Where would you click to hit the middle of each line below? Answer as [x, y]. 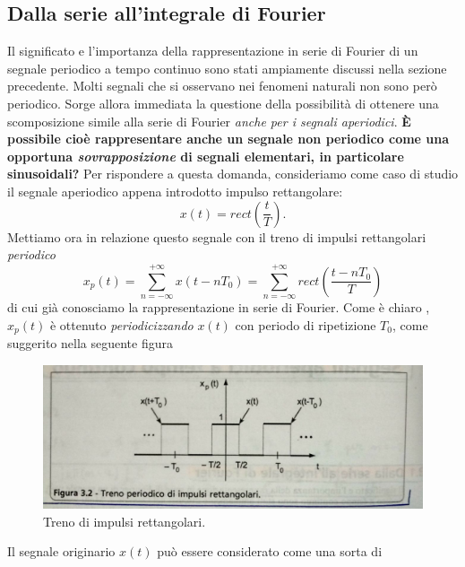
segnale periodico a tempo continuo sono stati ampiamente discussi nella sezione [227, 68]
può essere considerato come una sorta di [270, 551]
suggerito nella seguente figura [90, 342]
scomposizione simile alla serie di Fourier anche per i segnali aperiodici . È [209, 121]
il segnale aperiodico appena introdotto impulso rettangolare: [175, 191]
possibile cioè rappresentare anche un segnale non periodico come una [228, 139]
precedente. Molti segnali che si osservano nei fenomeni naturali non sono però [222, 86]
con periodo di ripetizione [306, 324]
